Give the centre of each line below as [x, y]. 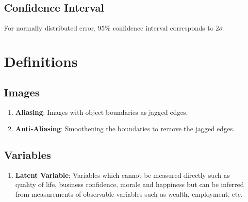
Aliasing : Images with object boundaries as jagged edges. [102, 112]
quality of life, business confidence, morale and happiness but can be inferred [130, 184]
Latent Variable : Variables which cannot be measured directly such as [123, 175]
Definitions [41, 61]
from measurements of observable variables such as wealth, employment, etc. [129, 194]
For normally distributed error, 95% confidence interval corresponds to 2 [112, 28]
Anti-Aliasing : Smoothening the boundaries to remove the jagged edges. [125, 128]
